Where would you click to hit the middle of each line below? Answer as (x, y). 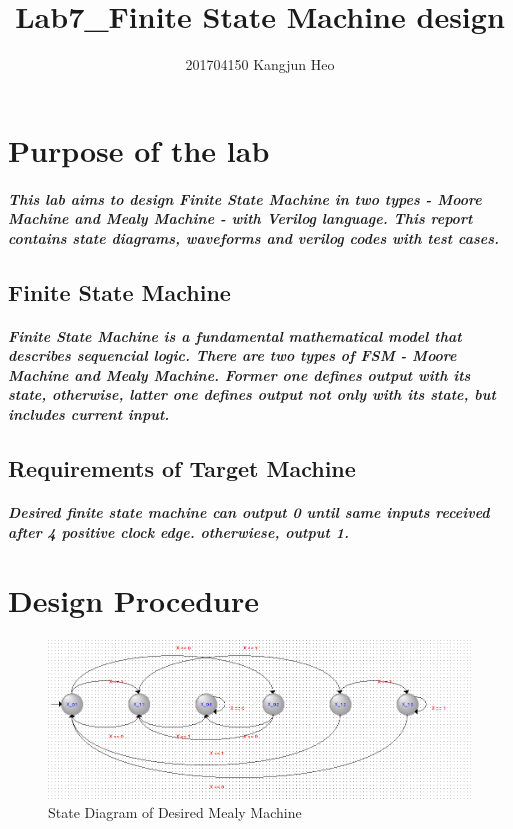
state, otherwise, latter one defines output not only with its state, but (252, 394)
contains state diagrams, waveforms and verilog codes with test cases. (254, 237)
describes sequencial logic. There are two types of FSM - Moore (232, 355)
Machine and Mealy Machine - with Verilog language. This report (240, 218)
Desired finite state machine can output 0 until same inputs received (249, 512)
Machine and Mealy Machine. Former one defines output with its (239, 374)
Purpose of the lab (139, 149)
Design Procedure (133, 600)
